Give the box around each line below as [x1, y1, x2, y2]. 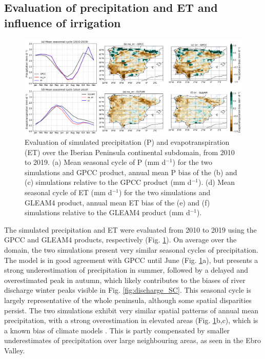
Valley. [4, 345, 25, 355]
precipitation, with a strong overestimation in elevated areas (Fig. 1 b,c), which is [4, 315, 258, 326]
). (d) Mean [198, 177, 235, 187]
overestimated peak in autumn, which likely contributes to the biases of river [4, 274, 246, 285]
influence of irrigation [4, 14, 121, 30]
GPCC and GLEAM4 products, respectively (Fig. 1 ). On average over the [4, 234, 237, 245]
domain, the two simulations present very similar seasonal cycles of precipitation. [4, 244, 258, 255]
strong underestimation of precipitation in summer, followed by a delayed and [4, 264, 249, 275]
